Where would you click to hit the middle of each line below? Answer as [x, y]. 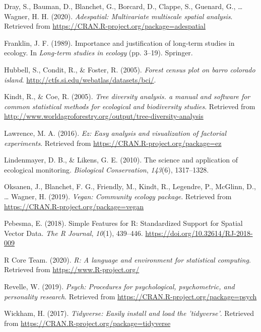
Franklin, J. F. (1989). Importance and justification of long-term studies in [119, 43]
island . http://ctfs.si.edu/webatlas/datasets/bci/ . [80, 79]
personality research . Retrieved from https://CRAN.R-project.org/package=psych [130, 296]
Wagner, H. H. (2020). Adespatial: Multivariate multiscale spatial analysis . [118, 16]
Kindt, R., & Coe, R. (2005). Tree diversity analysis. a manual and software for [127, 96]
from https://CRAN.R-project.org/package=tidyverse [87, 323]
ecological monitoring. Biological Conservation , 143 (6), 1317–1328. [107, 169]
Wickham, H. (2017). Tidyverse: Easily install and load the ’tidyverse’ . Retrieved [129, 313]
